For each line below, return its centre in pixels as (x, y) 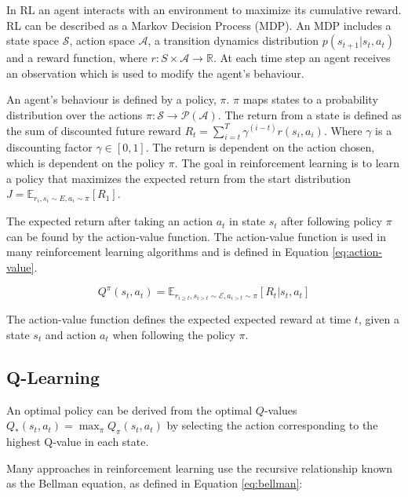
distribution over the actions (75, 114)
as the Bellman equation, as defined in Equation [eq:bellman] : (155, 483)
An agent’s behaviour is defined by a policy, (111, 99)
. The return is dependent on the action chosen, (260, 147)
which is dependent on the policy (86, 162)
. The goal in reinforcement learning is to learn (287, 162)
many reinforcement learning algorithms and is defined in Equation (168, 252)
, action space (102, 40)
